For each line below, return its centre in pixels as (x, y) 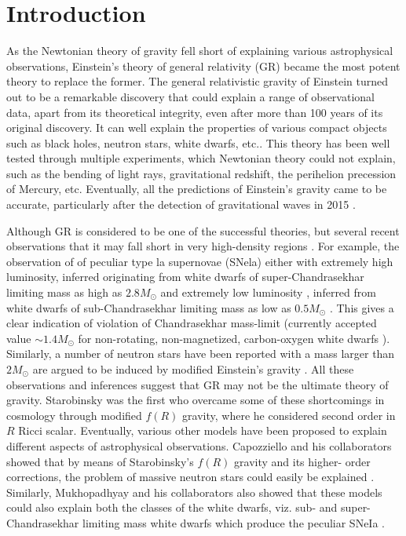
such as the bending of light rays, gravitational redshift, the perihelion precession (201, 173)
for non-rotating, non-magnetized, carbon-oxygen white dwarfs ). (234, 338)
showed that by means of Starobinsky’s (100, 461)
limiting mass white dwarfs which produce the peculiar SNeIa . (234, 522)
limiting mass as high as (64, 292)
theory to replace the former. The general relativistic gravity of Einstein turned (198, 81)
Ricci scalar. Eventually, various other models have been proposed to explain (203, 430)
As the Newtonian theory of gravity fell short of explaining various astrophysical (200, 51)
